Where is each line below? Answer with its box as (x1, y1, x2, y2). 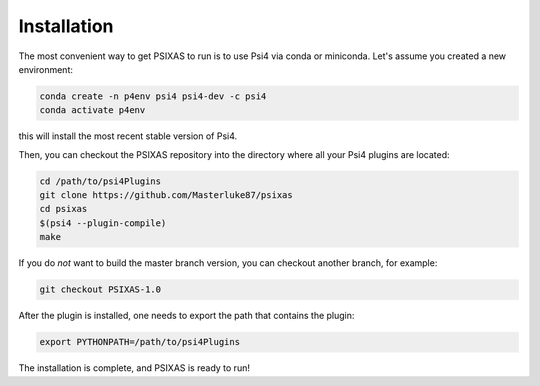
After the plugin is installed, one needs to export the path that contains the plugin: (18, 310, 355, 322)
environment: (18, 63, 74, 75)
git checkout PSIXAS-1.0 (39, 284, 162, 295)
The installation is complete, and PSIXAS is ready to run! (18, 362, 250, 374)
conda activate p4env (39, 105, 146, 116)
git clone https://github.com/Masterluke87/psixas (39, 190, 294, 201)
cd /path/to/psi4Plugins (39, 175, 162, 187)
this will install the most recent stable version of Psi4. (18, 130, 238, 142)
